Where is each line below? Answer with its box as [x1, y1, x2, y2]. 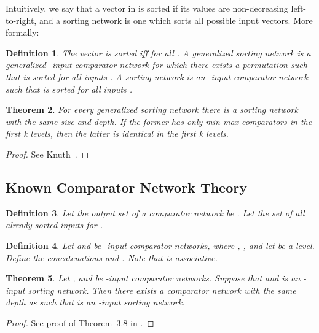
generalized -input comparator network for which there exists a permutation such [6, 58, 307, 71]
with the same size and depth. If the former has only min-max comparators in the [6, 115, 312, 128]
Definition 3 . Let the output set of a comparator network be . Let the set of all [6, 206, 305, 219]
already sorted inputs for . [6, 218, 103, 231]
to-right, [6, 13, 37, 26]
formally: [6, 26, 39, 39]
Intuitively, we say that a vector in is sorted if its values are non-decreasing [6, 2, 288, 14]
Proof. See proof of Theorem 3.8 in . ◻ [6, 316, 154, 329]
